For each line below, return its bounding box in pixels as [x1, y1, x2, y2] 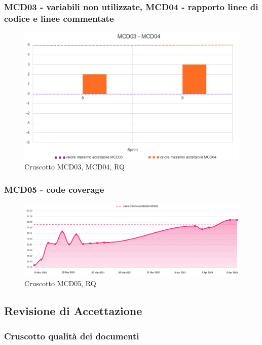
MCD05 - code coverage [4, 183, 104, 195]
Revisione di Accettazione [4, 303, 142, 319]
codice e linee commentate [4, 12, 114, 24]
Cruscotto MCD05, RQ [24, 278, 96, 289]
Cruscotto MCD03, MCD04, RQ [24, 161, 125, 172]
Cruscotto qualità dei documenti [4, 329, 139, 342]
